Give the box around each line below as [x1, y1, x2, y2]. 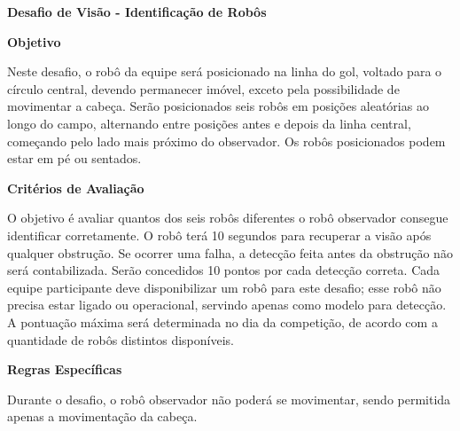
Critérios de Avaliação [7, 178, 144, 197]
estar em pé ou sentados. [7, 149, 142, 168]
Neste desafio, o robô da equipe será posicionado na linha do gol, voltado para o [7, 62, 442, 81]
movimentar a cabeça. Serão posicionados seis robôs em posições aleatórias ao [7, 97, 429, 115]
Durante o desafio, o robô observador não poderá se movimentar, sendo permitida [7, 389, 451, 408]
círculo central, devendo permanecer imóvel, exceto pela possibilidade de [7, 79, 400, 98]
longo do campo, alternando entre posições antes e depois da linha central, [7, 114, 411, 132]
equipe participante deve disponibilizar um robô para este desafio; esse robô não [7, 278, 441, 296]
